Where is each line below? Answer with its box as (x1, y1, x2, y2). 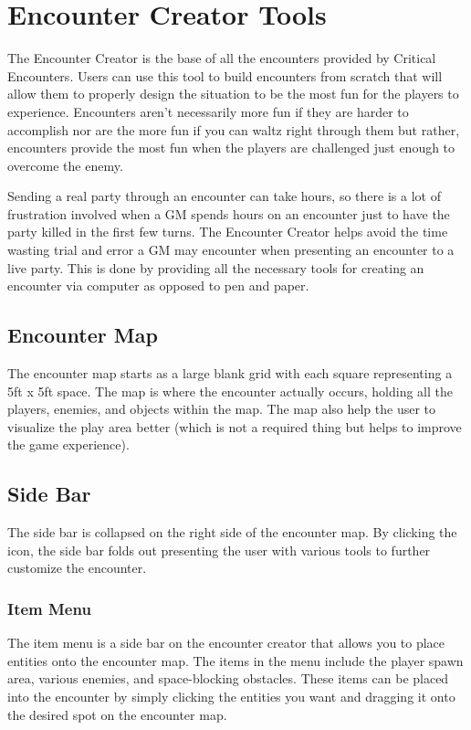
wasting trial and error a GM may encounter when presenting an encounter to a (7, 240, 455, 259)
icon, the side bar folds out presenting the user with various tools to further (7, 540, 431, 559)
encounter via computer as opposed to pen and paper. (7, 276, 309, 295)
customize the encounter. (7, 558, 147, 577)
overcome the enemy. (7, 155, 123, 175)
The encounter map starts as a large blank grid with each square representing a (7, 364, 453, 383)
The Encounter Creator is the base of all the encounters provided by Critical (7, 48, 436, 68)
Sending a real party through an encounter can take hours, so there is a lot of (7, 186, 441, 206)
